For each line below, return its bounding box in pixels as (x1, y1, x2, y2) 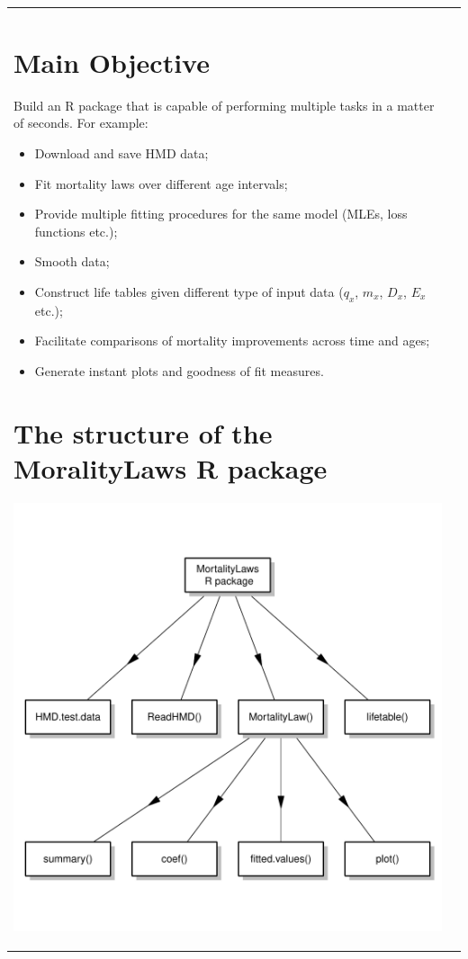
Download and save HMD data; (34, 144, 209, 163)
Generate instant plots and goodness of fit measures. (34, 362, 324, 381)
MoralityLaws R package (13, 449, 328, 486)
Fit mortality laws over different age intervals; (34, 174, 288, 193)
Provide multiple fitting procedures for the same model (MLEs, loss (34, 204, 408, 223)
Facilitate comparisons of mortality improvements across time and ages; (34, 331, 430, 350)
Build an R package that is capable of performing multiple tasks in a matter (13, 95, 435, 114)
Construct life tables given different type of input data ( (34, 282, 344, 301)
